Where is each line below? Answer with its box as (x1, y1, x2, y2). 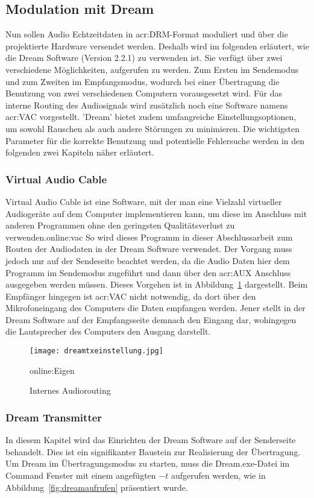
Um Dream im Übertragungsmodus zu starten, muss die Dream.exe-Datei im (5, 457, 290, 470)
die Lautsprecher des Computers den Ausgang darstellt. (5, 325, 211, 338)
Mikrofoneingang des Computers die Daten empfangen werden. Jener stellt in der (5, 301, 306, 314)
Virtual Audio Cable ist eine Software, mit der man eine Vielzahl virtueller (5, 195, 282, 207)
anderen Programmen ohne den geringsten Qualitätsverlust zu (5, 219, 235, 232)
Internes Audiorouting (30, 384, 111, 397)
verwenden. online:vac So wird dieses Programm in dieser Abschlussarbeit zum (5, 230, 293, 243)
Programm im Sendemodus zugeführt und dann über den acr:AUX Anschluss (5, 266, 291, 279)
